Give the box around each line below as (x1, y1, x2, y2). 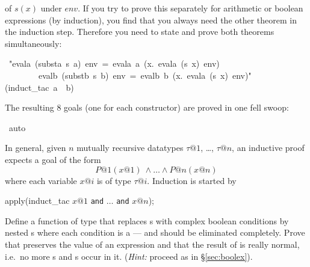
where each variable (5, 174, 77, 186)
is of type (96, 174, 131, 186)
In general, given (5, 141, 66, 154)
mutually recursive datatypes (76, 141, 184, 154)
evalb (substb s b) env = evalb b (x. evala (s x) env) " (38, 69, 252, 81)
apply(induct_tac (5, 194, 70, 207)
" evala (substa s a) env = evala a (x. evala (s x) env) (9, 57, 220, 70)
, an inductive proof (232, 141, 305, 154)
